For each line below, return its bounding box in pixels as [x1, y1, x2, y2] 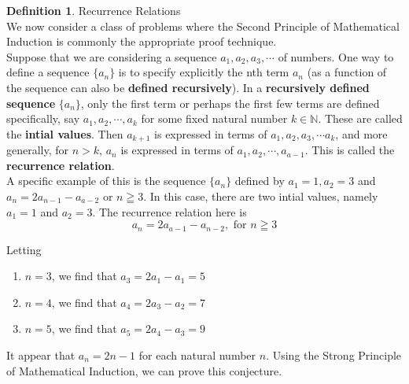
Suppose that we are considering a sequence [6, 48, 217, 65]
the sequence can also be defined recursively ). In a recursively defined [6, 79, 370, 95]
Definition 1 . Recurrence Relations [6, 2, 181, 18]
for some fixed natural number [141, 110, 288, 127]
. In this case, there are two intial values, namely [143, 187, 378, 204]
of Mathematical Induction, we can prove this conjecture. [6, 362, 282, 378]
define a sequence [6, 64, 90, 80]
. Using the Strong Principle [266, 347, 402, 363]
